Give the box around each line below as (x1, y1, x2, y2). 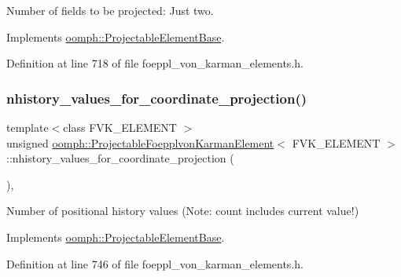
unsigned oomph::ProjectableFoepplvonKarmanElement (6, 134, 274, 151)
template (6, 119, 49, 135)
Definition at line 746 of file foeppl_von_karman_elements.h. (6, 255, 304, 272)
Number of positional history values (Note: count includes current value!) (6, 202, 359, 219)
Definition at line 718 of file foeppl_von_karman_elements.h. (6, 55, 304, 71)
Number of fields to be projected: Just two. (6, 2, 214, 18)
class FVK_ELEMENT (63, 119, 177, 135)
